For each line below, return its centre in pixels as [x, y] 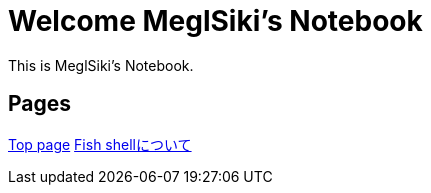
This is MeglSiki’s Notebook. [101, 65]
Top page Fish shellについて [100, 144]
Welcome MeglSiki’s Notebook [215, 21]
